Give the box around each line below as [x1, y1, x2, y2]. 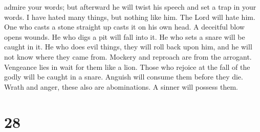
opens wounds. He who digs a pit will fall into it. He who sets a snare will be [4, 31, 245, 42]
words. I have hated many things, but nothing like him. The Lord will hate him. [4, 11, 255, 22]
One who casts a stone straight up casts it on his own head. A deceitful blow [4, 21, 245, 32]
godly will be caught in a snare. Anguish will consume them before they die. [4, 71, 243, 82]
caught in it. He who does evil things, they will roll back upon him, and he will [4, 41, 252, 52]
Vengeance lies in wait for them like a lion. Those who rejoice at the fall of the [4, 61, 250, 72]
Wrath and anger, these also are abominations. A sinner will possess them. [4, 81, 238, 92]
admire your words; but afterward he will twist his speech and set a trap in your [4, 2, 256, 12]
